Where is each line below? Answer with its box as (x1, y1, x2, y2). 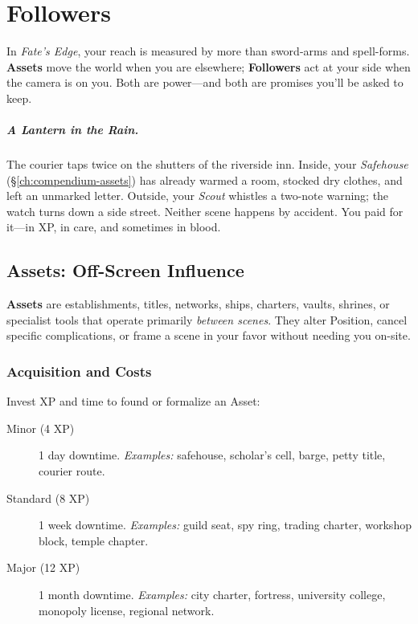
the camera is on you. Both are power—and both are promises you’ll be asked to (6, 74, 404, 91)
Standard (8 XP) (6, 489, 90, 506)
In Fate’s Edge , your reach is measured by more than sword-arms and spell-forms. (6, 43, 410, 59)
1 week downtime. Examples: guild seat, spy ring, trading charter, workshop (39, 516, 412, 533)
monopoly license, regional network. (39, 602, 215, 618)
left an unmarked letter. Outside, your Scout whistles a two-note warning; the (6, 187, 389, 204)
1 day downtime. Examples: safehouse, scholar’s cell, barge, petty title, (39, 447, 386, 463)
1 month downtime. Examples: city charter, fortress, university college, (39, 585, 386, 602)
